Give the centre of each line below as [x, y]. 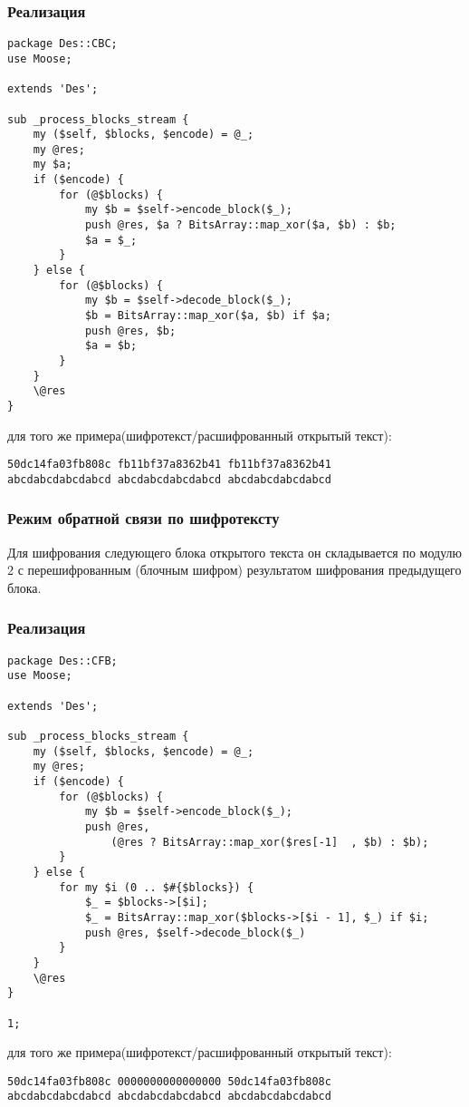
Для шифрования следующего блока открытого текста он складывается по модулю [235, 552]
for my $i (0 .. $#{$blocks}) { [157, 887]
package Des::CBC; [62, 44]
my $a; [53, 165]
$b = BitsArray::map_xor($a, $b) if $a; [208, 316]
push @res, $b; [130, 330]
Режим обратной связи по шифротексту [144, 518]
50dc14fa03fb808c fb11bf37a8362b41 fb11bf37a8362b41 [169, 465]
